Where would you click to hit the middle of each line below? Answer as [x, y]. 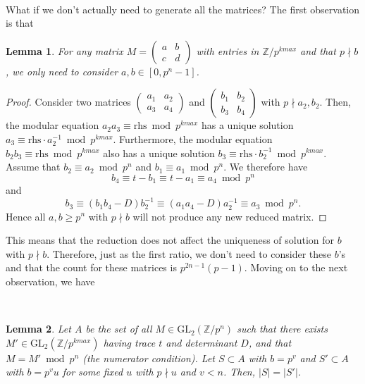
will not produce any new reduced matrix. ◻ [230, 216]
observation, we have [50, 281]
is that [20, 23]
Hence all [26, 216]
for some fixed [93, 372]
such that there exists [282, 329]
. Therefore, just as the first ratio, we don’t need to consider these [189, 253]
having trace [129, 342]
